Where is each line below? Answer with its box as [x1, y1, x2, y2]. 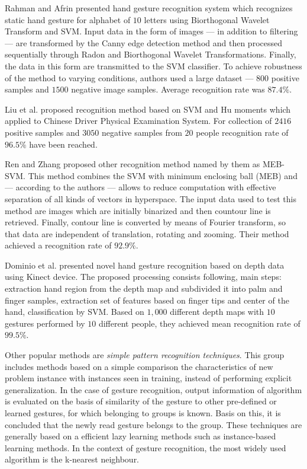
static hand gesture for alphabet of [5, 13, 131, 25]
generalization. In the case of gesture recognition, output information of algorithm [5, 383, 302, 395]
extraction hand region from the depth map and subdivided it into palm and [5, 282, 283, 295]
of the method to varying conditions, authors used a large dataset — [5, 71, 254, 84]
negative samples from [101, 126, 182, 138]
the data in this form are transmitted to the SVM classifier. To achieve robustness [5, 59, 302, 72]
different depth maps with [170, 305, 264, 318]
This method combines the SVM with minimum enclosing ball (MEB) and [28, 169, 298, 181]
